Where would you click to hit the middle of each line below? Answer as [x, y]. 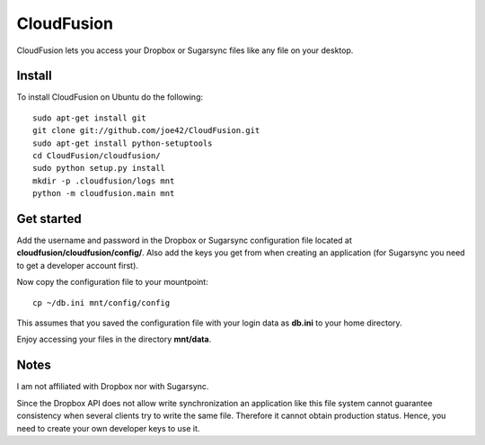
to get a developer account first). [78, 265]
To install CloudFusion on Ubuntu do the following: [110, 97]
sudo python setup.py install [99, 168]
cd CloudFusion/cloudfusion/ [97, 156]
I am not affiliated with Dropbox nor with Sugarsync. [113, 387]
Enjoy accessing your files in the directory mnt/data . [114, 339]
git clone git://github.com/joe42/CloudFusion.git [146, 131]
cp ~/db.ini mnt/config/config [101, 303]
